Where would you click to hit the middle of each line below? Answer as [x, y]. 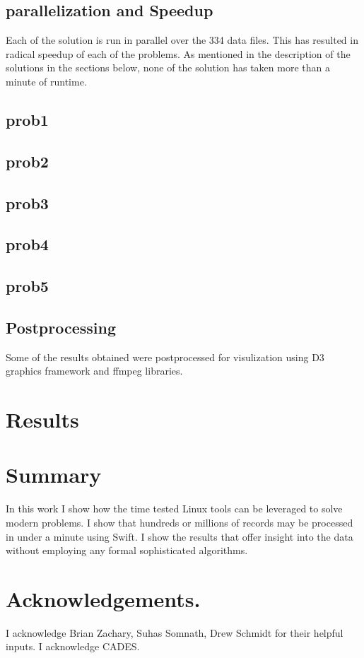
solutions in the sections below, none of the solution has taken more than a [168, 67]
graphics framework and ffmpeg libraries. [94, 371]
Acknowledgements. [103, 598]
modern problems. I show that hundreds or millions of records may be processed [180, 522]
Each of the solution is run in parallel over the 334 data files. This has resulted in [182, 40]
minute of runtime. [46, 81]
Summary [54, 475]
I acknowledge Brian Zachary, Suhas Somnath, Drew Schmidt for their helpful [175, 632]
